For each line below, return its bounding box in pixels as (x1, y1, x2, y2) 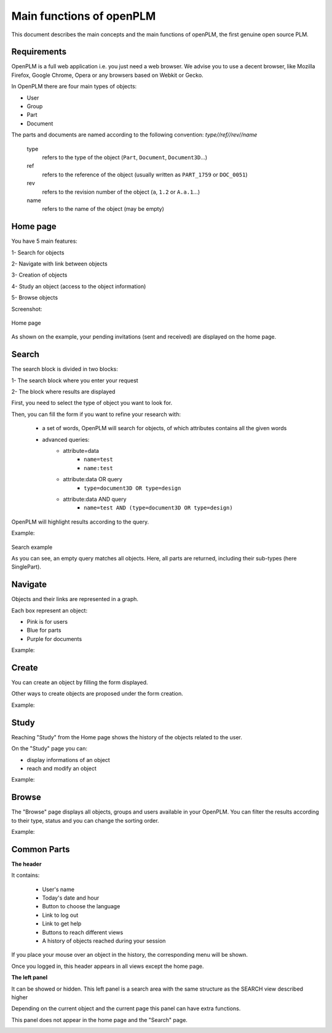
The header (11, 860, 42, 868)
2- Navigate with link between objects (11, 260, 108, 267)
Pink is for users (26, 618, 68, 625)
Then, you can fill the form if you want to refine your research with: (11, 410, 181, 418)
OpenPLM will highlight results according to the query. (11, 518, 149, 525)
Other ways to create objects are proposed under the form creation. (11, 690, 184, 697)
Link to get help (42, 920, 82, 927)
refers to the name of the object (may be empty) (42, 205, 164, 213)
